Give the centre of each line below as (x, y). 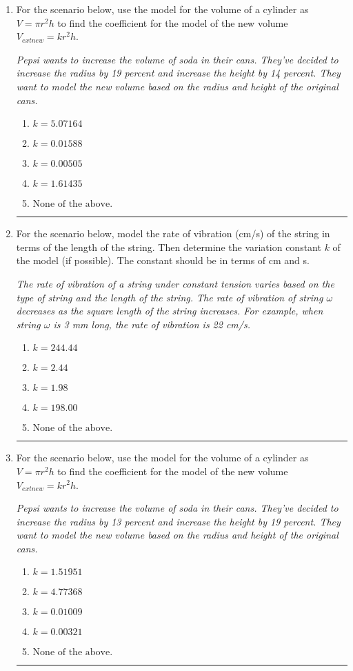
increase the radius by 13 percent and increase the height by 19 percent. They (178, 521)
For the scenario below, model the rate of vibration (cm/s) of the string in (173, 233)
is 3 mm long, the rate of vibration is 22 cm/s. (152, 324)
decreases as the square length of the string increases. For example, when (170, 311)
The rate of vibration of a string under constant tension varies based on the (175, 283)
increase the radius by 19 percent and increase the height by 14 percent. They (178, 73)
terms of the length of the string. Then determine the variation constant (169, 247)
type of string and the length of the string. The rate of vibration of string (170, 297)
